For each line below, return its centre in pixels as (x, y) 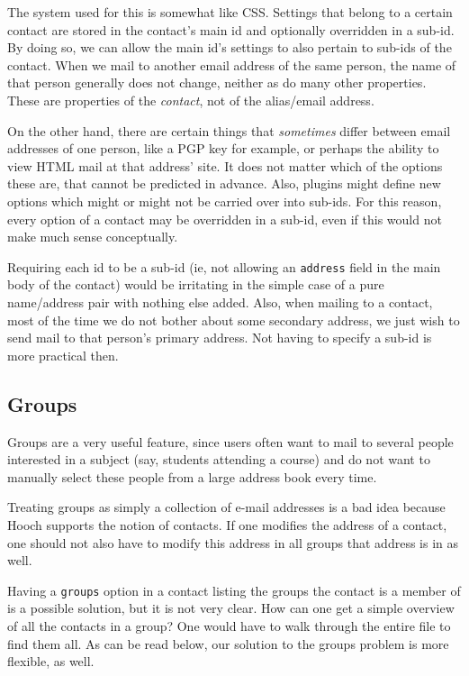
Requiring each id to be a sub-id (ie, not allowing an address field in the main (224, 266)
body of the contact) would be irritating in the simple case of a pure (196, 284)
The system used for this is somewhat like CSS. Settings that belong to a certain (230, 12)
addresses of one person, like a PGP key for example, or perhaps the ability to (223, 148)
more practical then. (63, 355)
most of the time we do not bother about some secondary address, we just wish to (234, 320)
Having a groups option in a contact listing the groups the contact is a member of (234, 590)
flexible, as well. (51, 661)
